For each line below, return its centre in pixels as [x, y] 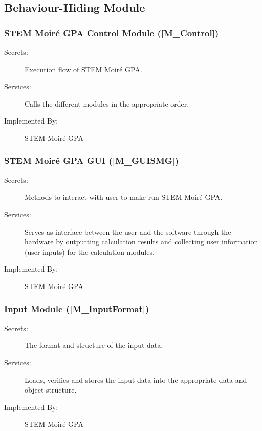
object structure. [51, 390]
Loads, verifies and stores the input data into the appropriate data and [136, 379]
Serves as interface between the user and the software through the [128, 231]
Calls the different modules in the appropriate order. [107, 103]
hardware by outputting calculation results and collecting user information [141, 242]
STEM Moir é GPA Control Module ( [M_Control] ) [112, 33]
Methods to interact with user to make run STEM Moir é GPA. [124, 197]
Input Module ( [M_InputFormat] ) [77, 309]
